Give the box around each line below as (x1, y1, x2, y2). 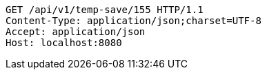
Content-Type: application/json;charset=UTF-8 (6, 15, 261, 26)
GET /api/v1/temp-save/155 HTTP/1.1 (6, 4, 204, 15)
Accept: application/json (6, 26, 146, 37)
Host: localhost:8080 (6, 37, 122, 48)
